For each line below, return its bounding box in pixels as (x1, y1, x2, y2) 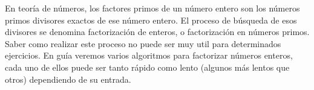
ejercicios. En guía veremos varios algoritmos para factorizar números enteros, (5, 49, 293, 62)
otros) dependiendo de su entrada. (5, 72, 131, 85)
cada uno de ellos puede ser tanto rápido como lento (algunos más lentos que (5, 60, 290, 73)
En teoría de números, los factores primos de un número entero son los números (5, 2, 300, 14)
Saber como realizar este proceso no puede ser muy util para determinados (5, 37, 281, 50)
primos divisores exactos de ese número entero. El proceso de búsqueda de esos (5, 13, 297, 26)
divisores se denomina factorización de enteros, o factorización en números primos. (5, 25, 310, 38)
